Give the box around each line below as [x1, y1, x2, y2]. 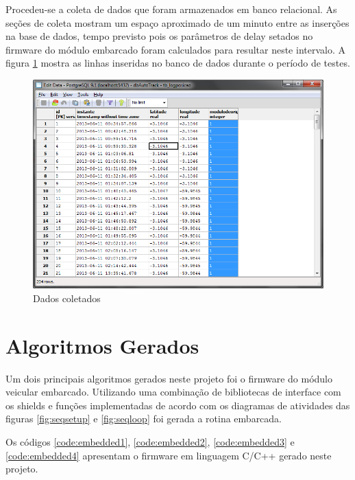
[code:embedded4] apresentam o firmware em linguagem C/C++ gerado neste [5, 448, 332, 462]
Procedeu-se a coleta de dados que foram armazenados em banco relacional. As [5, 2, 337, 16]
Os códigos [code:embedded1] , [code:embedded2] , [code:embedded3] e [5, 434, 295, 448]
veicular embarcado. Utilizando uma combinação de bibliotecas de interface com [5, 385, 341, 399]
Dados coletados [33, 290, 101, 305]
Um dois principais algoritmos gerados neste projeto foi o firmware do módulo [5, 371, 333, 385]
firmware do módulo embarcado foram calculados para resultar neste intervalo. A [5, 42, 345, 56]
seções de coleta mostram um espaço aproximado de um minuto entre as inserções [5, 15, 350, 30]
